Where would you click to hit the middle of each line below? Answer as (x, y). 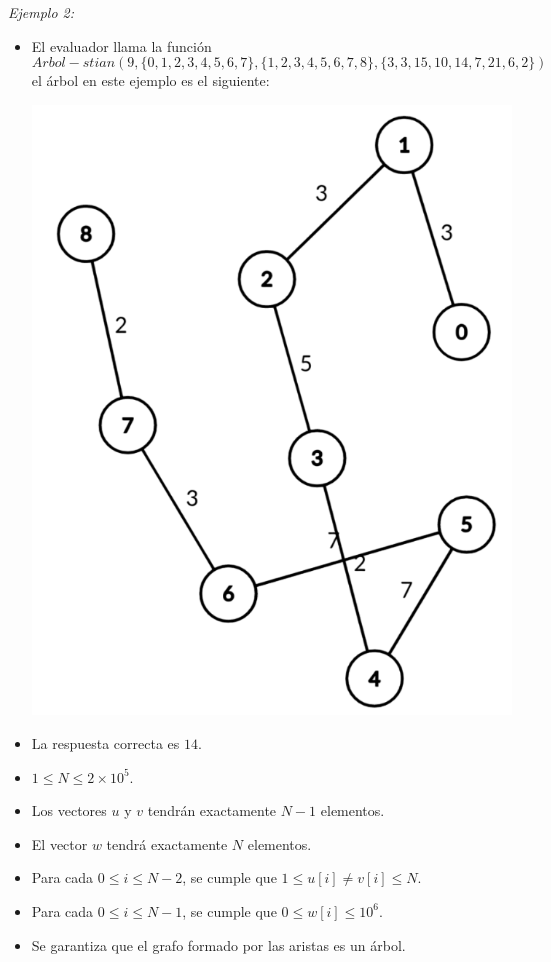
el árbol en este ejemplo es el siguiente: (150, 80)
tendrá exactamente (167, 843)
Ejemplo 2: (41, 12)
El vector (59, 843)
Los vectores (69, 810)
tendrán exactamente (212, 810)
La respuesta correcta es (105, 743)
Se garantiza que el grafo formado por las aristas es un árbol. (218, 944)
